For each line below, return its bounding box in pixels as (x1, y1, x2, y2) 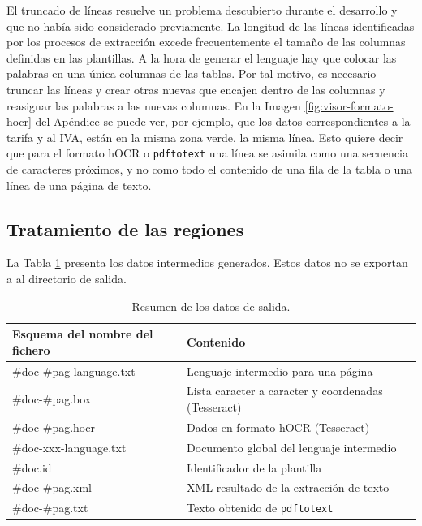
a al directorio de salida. (6, 269, 127, 287)
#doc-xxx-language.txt (12, 438, 127, 455)
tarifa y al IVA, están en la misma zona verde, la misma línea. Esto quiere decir (6, 128, 403, 145)
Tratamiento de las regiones (6, 216, 244, 241)
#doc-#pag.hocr (12, 418, 95, 435)
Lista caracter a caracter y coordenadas (187, 382, 383, 399)
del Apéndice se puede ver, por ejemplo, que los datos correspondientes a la (35, 113, 411, 130)
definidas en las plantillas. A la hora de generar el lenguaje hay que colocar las (6, 49, 397, 66)
